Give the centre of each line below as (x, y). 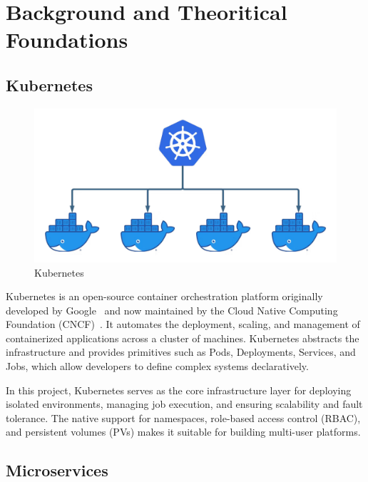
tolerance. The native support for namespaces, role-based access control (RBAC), (183, 417)
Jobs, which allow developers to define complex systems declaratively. (157, 366)
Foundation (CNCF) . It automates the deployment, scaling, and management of (183, 324)
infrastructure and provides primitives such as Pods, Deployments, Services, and (181, 352)
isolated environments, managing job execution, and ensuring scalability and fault (184, 404)
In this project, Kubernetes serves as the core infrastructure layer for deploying (179, 390)
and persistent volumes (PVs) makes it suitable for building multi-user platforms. (183, 432)
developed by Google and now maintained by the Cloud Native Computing (172, 310)
